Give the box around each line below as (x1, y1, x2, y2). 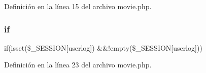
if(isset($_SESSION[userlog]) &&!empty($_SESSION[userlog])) (4, 42, 202, 53)
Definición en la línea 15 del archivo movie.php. (4, 1, 152, 11)
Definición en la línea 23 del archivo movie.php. (4, 59, 152, 70)
